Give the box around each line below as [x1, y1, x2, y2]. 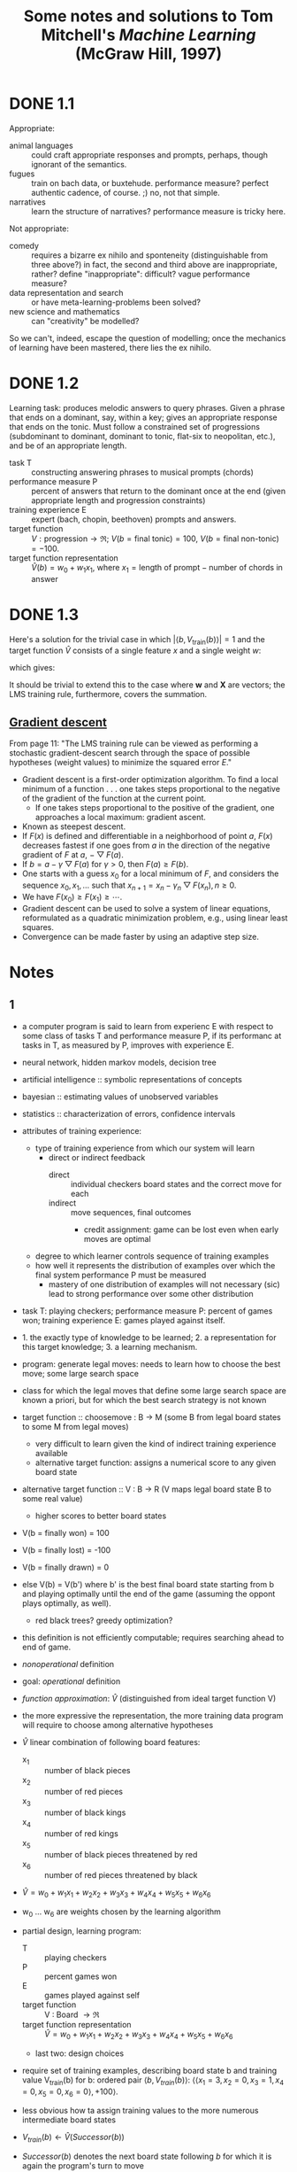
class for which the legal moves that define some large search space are [21, 1385, 287, 1396]
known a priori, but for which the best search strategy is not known [21, 1394, 267, 1405]
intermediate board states [21, 2114, 117, 2125]
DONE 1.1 [9, 94, 75, 114]
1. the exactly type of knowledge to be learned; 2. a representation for [21, 1331, 277, 1343]
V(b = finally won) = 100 [21, 1527, 110, 1538]
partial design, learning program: [21, 1925, 141, 1936]
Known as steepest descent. [21, 821, 126, 832]
